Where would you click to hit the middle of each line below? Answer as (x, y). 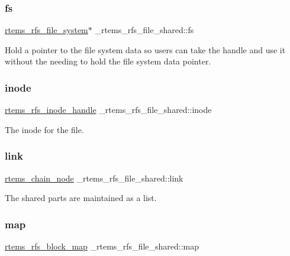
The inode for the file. (44, 129)
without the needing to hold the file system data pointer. (108, 61)
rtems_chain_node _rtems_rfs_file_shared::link (94, 178)
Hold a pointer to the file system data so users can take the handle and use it (145, 49)
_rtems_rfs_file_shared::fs (144, 30)
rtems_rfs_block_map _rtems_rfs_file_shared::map (102, 246)
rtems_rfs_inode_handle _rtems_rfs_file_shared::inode (108, 110)
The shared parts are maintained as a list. (81, 198)
